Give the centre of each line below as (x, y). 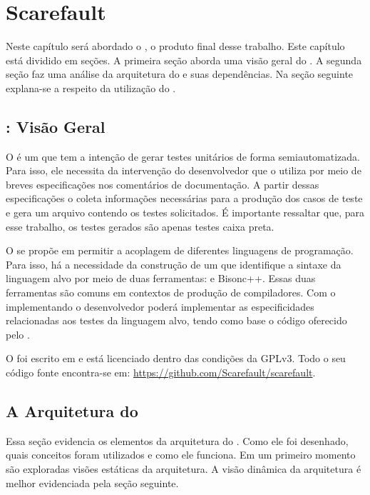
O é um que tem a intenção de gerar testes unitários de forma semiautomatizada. (183, 156)
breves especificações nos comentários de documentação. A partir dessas (163, 184)
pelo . (18, 334)
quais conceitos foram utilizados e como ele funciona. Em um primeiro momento (181, 455)
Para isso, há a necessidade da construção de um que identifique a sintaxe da (174, 264)
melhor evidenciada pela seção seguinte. (92, 482)
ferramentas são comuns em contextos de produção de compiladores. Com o (171, 292)
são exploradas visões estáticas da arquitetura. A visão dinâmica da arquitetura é (184, 469)
